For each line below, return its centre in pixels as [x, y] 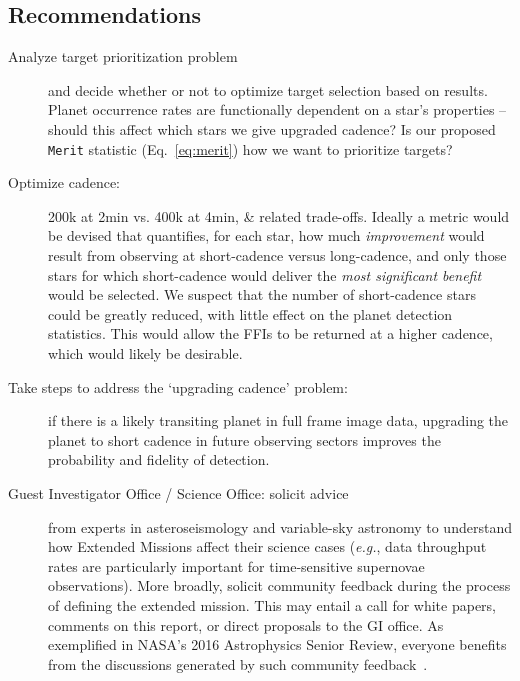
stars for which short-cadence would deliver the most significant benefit [265, 274]
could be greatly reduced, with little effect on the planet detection [250, 313]
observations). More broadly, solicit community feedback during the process [279, 585]
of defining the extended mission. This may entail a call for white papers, [272, 604]
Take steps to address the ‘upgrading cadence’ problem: [178, 386]
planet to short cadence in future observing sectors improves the [244, 439]
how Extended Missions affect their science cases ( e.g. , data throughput [267, 546]
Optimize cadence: [64, 182]
